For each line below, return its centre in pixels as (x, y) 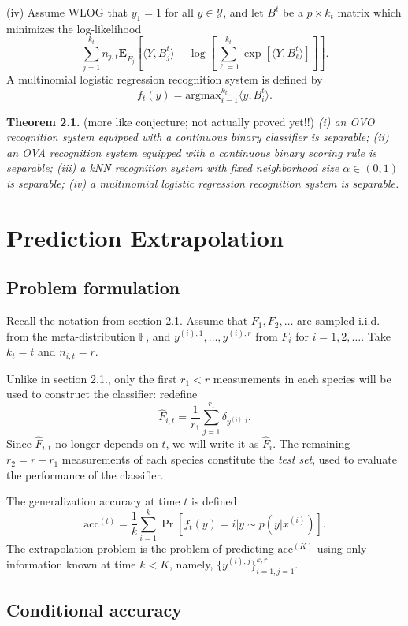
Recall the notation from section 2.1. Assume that (127, 320)
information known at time (71, 563)
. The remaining (312, 443)
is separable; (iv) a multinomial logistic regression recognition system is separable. (203, 183)
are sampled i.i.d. (339, 320)
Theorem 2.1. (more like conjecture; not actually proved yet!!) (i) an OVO (191, 121)
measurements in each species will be (302, 378)
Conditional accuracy (94, 609)
